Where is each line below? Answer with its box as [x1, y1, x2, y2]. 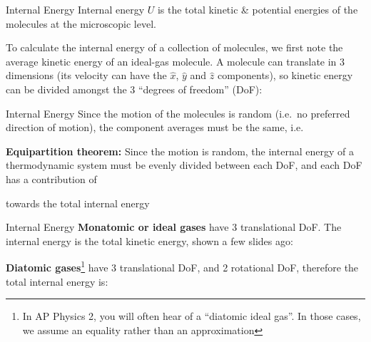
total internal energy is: [6, 274, 108, 289]
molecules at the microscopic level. [6, 16, 156, 31]
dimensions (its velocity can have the [6, 68, 167, 83]
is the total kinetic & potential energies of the [157, 2, 358, 16]
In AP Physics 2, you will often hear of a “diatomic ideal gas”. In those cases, [22, 309, 361, 323]
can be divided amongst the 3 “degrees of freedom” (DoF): [6, 81, 263, 96]
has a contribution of [6, 171, 97, 186]
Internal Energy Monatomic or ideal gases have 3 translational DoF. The [6, 219, 342, 234]
